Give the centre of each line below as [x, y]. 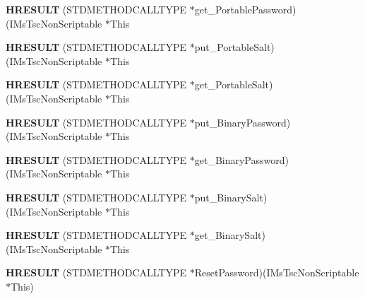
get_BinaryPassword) [241, 159]
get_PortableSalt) [234, 84]
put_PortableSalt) [234, 47]
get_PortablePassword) [245, 9]
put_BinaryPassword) [243, 122]
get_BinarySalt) [230, 235]
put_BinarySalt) [231, 197]
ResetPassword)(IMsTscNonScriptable [277, 272]
